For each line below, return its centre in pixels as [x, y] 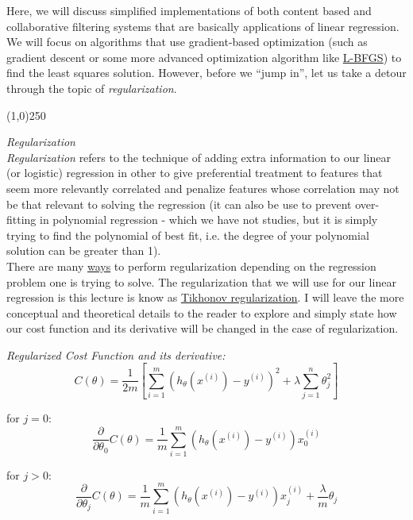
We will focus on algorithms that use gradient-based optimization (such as [187, 42]
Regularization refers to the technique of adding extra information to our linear [199, 157]
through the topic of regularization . [92, 88]
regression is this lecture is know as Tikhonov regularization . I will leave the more [205, 297]
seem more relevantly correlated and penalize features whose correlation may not [203, 188]
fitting [21, 220]
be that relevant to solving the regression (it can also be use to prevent [179, 204]
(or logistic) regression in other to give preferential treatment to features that [195, 173]
